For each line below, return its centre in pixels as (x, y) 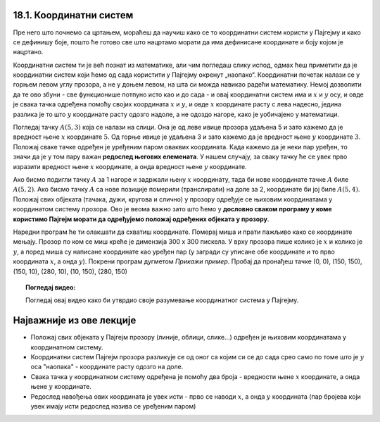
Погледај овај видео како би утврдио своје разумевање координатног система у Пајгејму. (162, 300)
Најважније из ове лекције (75, 321)
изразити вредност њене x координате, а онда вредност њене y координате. (130, 166)
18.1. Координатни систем (73, 15)
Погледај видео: (51, 287)
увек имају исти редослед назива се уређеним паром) (113, 406)
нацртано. (28, 52)
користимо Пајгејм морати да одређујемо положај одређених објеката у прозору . (141, 219)
